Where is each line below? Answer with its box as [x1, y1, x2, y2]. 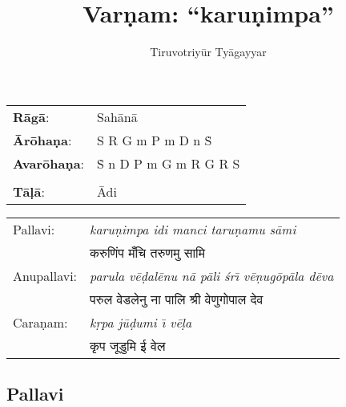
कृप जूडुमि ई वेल [90, 336, 166, 355]
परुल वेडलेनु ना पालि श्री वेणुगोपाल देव [90, 289, 264, 308]
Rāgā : [13, 107, 50, 126]
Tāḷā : [13, 181, 45, 201]
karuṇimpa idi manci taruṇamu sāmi [90, 219, 296, 238]
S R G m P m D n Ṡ [97, 130, 212, 149]
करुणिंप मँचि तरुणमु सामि [90, 242, 206, 262]
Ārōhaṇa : [13, 130, 72, 149]
